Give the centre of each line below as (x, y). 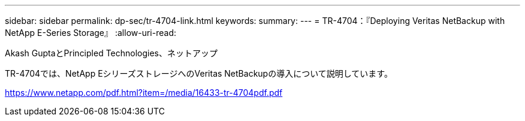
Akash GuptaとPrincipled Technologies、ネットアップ (111, 53)
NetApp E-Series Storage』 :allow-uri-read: (90, 33)
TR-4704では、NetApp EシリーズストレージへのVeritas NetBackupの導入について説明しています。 (199, 73)
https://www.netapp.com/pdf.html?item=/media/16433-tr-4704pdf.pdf (144, 93)
